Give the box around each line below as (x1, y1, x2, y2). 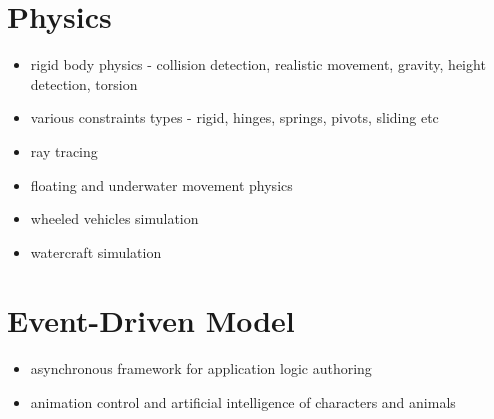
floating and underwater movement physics (30, 174, 293, 195)
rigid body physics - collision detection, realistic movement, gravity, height (30, 54, 486, 75)
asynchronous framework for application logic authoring (30, 358, 372, 379)
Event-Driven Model (7, 300, 295, 341)
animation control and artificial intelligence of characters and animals (30, 392, 456, 412)
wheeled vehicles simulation (30, 208, 199, 229)
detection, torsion (30, 73, 138, 94)
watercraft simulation (30, 241, 162, 262)
